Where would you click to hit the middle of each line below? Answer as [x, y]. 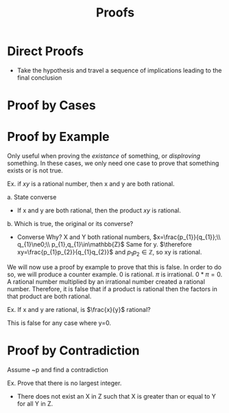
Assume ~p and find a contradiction [58, 370]
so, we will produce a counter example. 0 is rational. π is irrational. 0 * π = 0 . [115, 274]
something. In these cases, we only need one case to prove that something [113, 164]
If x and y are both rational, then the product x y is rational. [99, 210]
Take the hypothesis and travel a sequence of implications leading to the [119, 70]
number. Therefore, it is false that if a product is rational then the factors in [112, 289]
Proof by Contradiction [73, 351]
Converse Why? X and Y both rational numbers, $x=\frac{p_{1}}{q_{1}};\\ [119, 237]
